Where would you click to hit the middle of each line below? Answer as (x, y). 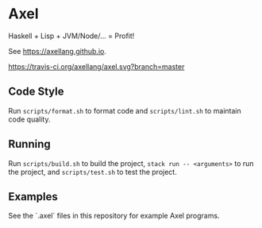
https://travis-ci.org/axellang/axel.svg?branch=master (96, 66)
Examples (33, 197)
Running (30, 144)
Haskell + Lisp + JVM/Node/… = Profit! (71, 36)
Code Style (36, 92)
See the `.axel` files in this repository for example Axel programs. (114, 216)
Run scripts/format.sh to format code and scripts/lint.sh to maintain (125, 110)
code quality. (29, 119)
